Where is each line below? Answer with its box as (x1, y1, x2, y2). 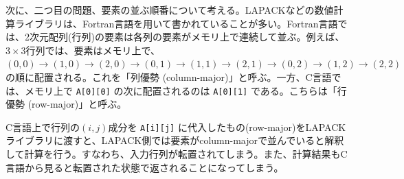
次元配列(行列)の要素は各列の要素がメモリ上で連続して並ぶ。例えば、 (29, 29, 345, 44)
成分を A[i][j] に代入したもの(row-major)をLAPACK (108, 119, 346, 134)
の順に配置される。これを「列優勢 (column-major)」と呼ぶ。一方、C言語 (5, 69, 332, 84)
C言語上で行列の (5, 119, 80, 134)
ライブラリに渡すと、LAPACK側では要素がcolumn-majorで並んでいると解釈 (5, 133, 344, 147)
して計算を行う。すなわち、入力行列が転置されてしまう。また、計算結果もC (5, 147, 348, 161)
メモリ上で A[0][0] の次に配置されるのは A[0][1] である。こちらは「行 (24, 83, 347, 97)
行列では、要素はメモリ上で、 (25, 43, 161, 57)
